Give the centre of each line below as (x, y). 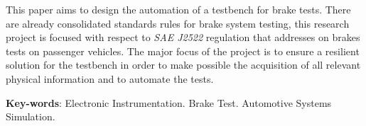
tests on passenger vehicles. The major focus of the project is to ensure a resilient (183, 51)
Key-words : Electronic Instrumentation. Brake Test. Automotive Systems (169, 102)
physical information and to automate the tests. (110, 78)
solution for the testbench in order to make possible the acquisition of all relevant (183, 65)
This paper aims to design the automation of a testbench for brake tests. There (178, 9)
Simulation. (31, 116)
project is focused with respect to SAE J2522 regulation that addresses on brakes (183, 37)
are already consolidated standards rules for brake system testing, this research (178, 23)
